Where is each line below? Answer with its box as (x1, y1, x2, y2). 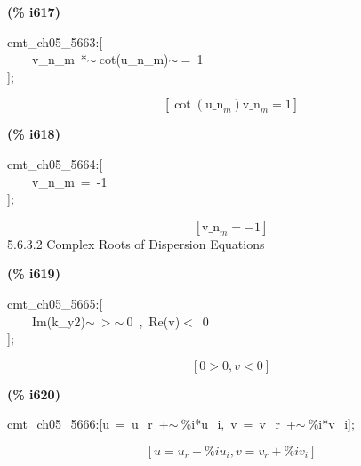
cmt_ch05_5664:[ (7, 154, 103, 173)
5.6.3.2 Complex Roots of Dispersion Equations (7, 234, 265, 253)
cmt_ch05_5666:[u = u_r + (7, 414, 169, 433)
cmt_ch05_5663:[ (7, 32, 103, 51)
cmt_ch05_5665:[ (7, 293, 103, 312)
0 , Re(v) (126, 311, 180, 330)
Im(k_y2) (31, 311, 85, 330)
